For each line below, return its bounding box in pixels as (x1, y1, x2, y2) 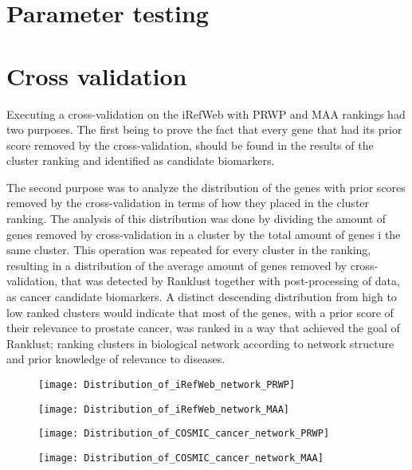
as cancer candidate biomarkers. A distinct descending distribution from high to (6, 288, 397, 305)
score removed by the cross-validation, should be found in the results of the (6, 136, 374, 153)
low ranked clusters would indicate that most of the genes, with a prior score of (6, 304, 394, 320)
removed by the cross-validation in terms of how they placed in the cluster (6, 194, 370, 211)
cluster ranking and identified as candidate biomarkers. (6, 152, 275, 169)
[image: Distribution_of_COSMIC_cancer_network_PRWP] (38, 428, 330, 440)
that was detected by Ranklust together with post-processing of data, (61, 272, 400, 289)
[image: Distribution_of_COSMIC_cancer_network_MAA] (38, 452, 324, 464)
